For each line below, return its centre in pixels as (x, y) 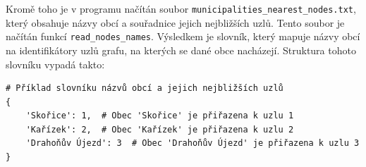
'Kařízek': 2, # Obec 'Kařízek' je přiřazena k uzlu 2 (160, 129)
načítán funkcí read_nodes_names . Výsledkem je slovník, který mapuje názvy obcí (183, 36)
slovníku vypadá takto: (55, 64)
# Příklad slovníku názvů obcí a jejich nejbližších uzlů (145, 88)
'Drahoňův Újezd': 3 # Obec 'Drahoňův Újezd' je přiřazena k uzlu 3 (193, 143)
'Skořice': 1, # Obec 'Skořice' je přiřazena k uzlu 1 (160, 116)
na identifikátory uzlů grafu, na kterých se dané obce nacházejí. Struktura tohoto (181, 50)
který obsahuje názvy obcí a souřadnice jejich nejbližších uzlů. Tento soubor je (175, 22)
